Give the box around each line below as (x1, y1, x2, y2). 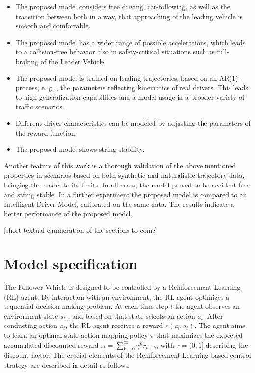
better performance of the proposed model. (4, 208, 133, 218)
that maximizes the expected (156, 329, 243, 340)
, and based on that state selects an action (68, 310, 195, 321)
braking (15, 56, 39, 66)
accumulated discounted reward (4, 339, 99, 350)
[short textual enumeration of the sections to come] (4, 225, 157, 235)
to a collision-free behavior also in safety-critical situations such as (15, 47, 215, 57)
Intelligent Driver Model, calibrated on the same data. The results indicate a (4, 199, 234, 209)
